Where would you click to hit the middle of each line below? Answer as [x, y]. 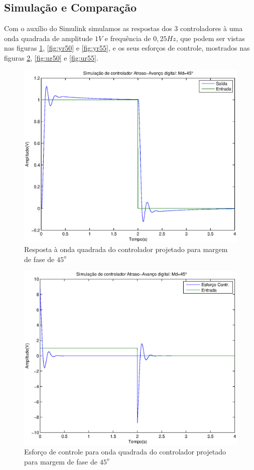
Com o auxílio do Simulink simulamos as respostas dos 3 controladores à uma [123, 28]
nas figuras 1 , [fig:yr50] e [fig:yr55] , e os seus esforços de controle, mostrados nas [127, 48]
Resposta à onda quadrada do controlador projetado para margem [126, 249]
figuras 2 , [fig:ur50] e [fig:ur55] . [51, 57]
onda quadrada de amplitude [48, 38]
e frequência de [128, 38]
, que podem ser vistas [210, 38]
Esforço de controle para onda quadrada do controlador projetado [125, 452]
